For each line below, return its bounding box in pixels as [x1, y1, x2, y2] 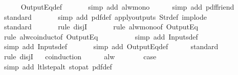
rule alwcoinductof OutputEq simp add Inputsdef [4, 31, 198, 42]
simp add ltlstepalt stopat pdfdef [4, 61, 112, 71]
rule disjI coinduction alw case [4, 51, 157, 61]
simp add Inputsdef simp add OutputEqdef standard [4, 41, 219, 52]
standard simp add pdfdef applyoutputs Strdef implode [4, 11, 207, 22]
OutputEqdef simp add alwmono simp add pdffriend [20, 2, 234, 12]
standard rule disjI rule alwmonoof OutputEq [4, 21, 198, 32]
